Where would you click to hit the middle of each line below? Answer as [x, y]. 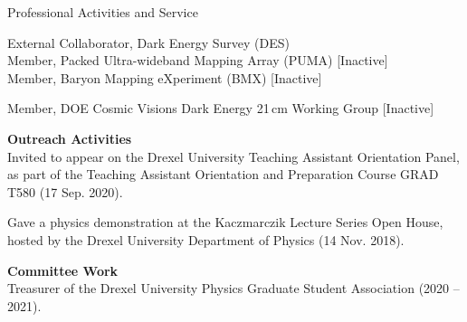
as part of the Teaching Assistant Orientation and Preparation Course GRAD [223, 174]
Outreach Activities [70, 138]
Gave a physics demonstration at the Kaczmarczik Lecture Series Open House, [225, 222]
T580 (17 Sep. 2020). [65, 191]
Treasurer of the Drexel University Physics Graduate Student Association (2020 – [233, 288]
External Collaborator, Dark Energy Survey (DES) [149, 42]
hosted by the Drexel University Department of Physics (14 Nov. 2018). [206, 239]
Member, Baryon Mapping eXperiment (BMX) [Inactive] [165, 77]
